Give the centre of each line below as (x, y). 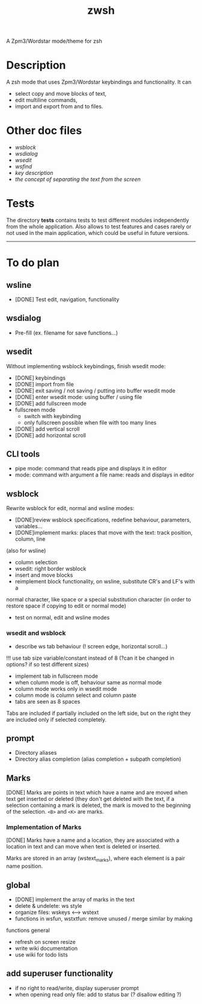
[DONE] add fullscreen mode (51, 403)
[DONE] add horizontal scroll (50, 435)
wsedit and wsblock (36, 633)
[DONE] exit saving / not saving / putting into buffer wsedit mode (95, 391)
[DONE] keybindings (40, 378)
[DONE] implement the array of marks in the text (75, 899)
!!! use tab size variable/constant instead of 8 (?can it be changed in (90, 658)
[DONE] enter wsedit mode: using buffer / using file (78, 397)
